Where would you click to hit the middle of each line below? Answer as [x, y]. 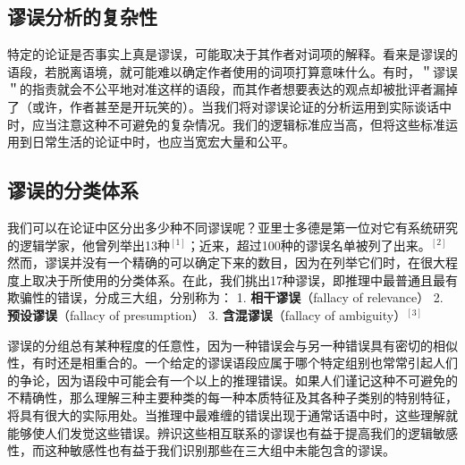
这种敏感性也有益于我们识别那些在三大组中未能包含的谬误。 [220, 450]
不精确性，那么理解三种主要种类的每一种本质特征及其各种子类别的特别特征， [232, 397]
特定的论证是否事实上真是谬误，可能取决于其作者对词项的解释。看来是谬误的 [232, 54]
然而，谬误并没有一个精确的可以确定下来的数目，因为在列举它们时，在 [214, 262]
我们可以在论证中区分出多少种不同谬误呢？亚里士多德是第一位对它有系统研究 [232, 227]
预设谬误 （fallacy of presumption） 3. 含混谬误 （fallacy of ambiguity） [207, 314]
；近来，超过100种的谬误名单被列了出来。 [309, 245]
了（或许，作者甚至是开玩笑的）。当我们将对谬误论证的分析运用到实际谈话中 [229, 106]
